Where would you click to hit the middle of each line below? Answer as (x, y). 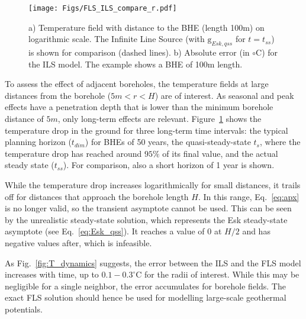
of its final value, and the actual (220, 153)
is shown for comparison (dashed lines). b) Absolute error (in (139, 52)
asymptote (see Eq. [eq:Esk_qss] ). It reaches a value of (105, 231)
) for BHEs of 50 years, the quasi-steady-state (168, 142)
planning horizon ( (38, 142)
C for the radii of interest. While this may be (218, 274)
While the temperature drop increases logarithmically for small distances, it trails (153, 184)
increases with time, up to (52, 274)
